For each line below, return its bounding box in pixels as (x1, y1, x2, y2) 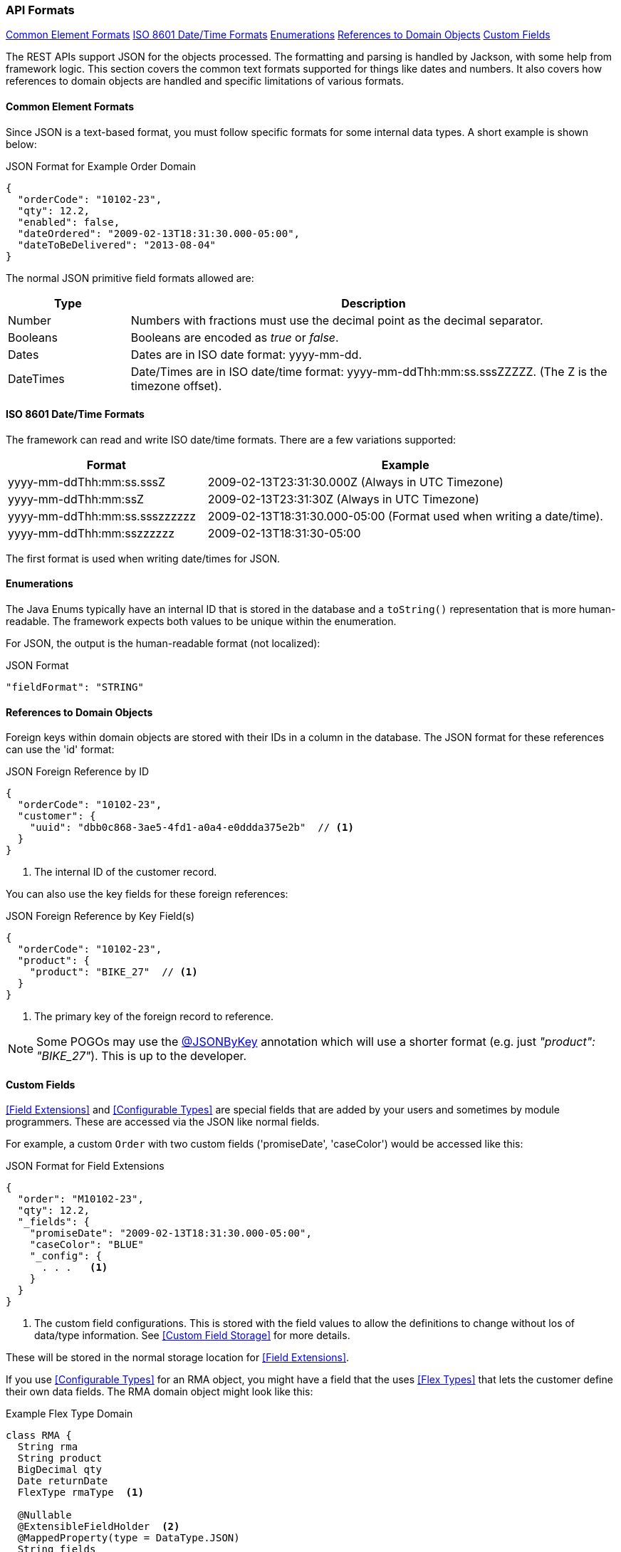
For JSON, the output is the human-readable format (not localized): (6, 637, 320, 650)
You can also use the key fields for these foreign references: (6, 888, 288, 901)
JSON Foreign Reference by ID (6, 765, 150, 778)
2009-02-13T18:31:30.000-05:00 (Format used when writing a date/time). (207, 508, 603, 523)
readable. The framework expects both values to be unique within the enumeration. (6, 615, 397, 628)
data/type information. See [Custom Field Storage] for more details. (34, 1329, 350, 1342)
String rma (17, 1441, 78, 1453)
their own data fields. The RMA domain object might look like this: (6, 1385, 313, 1398)
